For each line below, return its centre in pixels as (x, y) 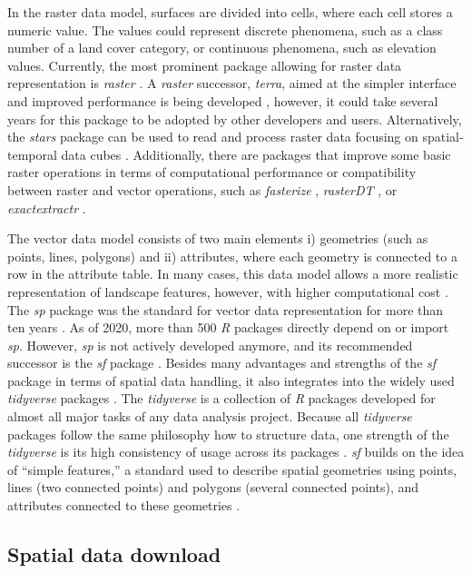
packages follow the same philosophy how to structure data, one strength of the (228, 434)
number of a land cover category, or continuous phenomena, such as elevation (222, 48)
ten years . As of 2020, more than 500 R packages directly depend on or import (228, 327)
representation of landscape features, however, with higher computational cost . (228, 291)
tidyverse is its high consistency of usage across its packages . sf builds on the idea (236, 452)
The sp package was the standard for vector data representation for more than (226, 309)
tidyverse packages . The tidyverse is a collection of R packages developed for (221, 398)
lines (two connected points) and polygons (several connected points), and (213, 487)
